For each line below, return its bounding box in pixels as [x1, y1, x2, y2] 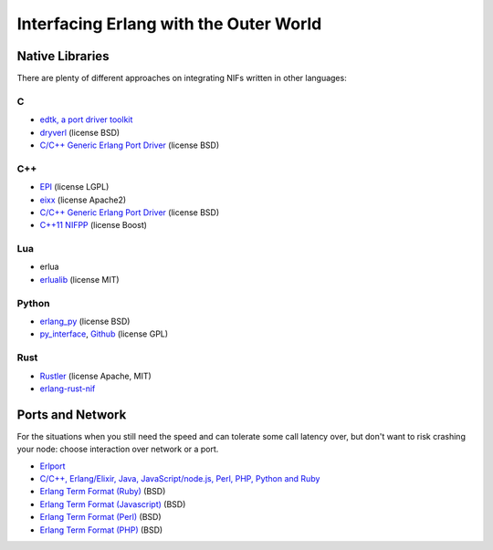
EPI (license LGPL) [39, 182, 110, 192]
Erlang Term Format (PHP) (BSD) [39, 524, 163, 535]
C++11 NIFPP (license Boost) [39, 220, 148, 231]
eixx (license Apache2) [39, 194, 127, 205]
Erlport [39, 461, 66, 472]
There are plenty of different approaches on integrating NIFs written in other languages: [16, 73, 347, 84]
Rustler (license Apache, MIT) [39, 370, 152, 381]
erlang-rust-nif [39, 383, 96, 394]
